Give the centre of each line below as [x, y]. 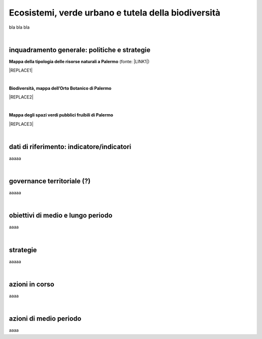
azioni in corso [32, 284]
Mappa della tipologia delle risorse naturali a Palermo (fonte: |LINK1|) [79, 61]
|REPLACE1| [21, 70]
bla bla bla [19, 27]
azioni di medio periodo [45, 319]
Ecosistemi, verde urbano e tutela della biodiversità [115, 13]
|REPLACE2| [21, 97]
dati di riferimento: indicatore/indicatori [70, 146]
